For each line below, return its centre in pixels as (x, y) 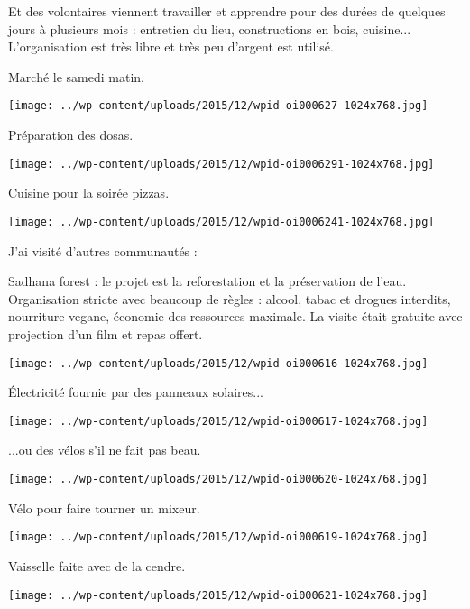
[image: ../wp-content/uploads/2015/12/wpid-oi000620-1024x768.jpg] (218, 479)
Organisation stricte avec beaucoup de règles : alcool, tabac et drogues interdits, (230, 298)
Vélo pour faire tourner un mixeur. (104, 507)
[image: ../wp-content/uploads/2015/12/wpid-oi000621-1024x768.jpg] (218, 595)
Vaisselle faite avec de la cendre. (97, 565)
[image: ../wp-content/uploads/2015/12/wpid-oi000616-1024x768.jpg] (218, 363)
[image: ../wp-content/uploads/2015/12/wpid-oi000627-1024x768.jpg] (218, 106)
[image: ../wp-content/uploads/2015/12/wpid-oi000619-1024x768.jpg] (218, 537)
